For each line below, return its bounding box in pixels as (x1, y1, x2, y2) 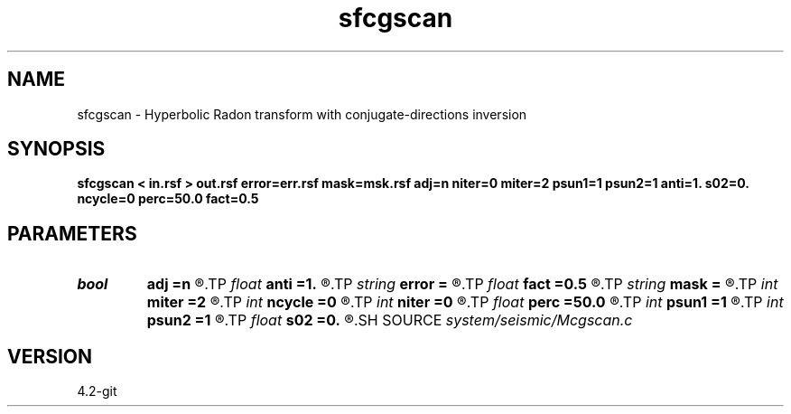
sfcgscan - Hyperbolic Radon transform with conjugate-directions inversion (77, 106, 527, 122)
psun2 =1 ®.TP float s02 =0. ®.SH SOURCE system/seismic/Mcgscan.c (146, 311, 633, 330)
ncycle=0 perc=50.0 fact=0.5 (77, 191, 259, 207)
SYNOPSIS (7, 137, 106, 161)
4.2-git (77, 383, 117, 400)
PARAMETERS (7, 221, 137, 245)
